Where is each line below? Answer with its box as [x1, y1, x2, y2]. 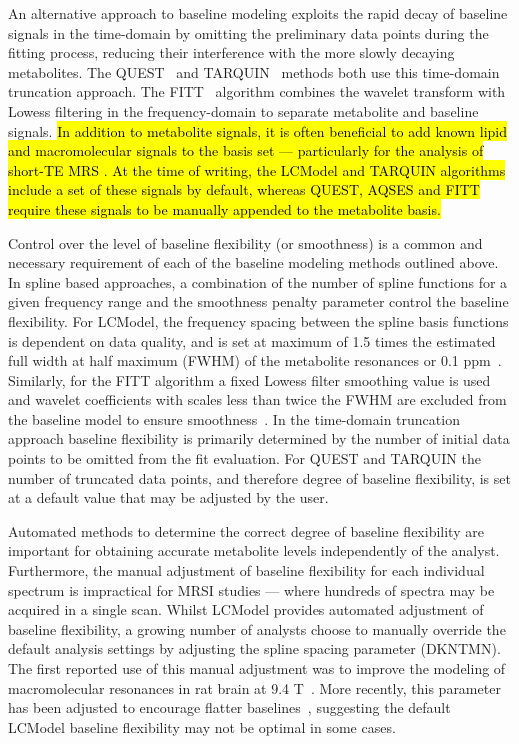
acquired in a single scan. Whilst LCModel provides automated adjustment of [8, 599, 484, 620]
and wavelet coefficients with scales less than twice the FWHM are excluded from [8, 389, 507, 410]
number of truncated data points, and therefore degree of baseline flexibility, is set [8, 467, 511, 488]
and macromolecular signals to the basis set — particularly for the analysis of [8, 140, 484, 161]
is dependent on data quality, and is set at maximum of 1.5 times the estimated [8, 330, 496, 351]
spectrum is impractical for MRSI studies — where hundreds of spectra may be [8, 579, 495, 600]
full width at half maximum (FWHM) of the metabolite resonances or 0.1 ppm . [8, 350, 502, 371]
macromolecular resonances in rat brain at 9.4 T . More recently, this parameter [8, 677, 501, 698]
